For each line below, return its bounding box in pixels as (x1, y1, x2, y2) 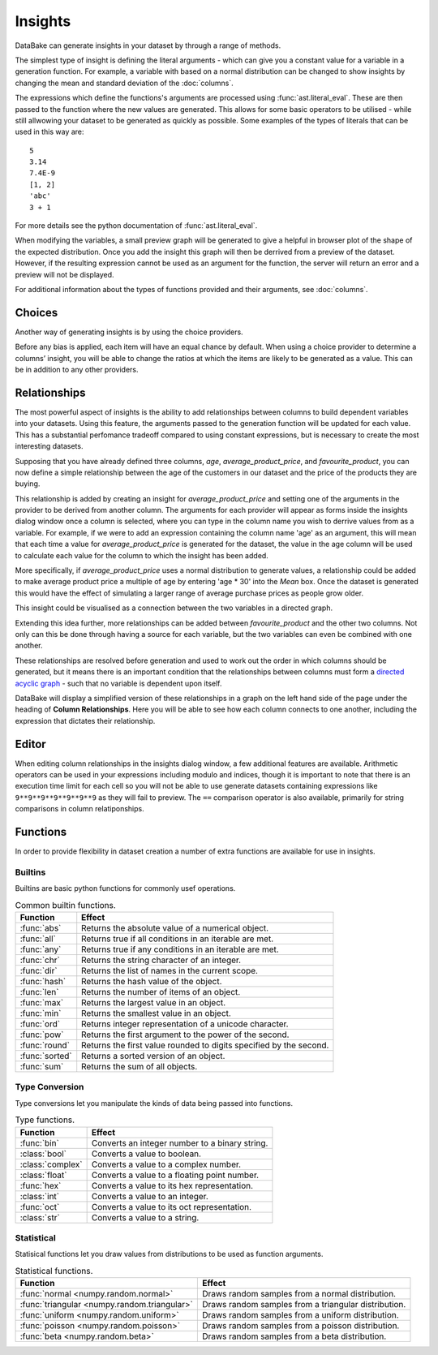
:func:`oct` (19, 1201, 60, 1212)
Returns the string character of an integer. (81, 954, 242, 966)
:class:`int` (19, 1190, 60, 1202)
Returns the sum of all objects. (81, 1061, 198, 1072)
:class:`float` (19, 1169, 67, 1181)
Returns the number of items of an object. (81, 987, 241, 997)
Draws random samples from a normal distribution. (201, 1288, 397, 1300)
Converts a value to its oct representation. (91, 1201, 251, 1212)
